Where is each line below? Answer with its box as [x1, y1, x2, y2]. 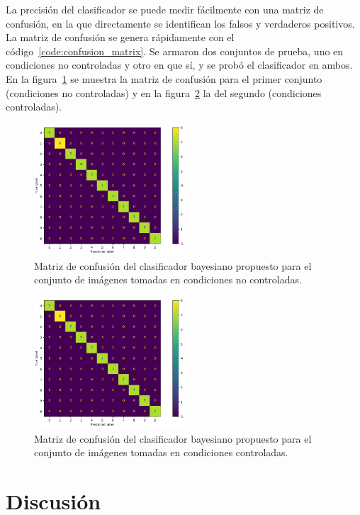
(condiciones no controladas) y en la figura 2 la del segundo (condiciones [6, 85, 322, 100]
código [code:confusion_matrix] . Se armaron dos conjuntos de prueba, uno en [6, 43, 344, 58]
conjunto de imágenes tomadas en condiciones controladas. [34, 445, 288, 460]
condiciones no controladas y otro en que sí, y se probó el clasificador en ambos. [6, 57, 353, 72]
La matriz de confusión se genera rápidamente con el [6, 30, 235, 45]
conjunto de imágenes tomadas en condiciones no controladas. [34, 272, 302, 287]
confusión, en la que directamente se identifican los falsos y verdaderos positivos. [6, 16, 355, 30]
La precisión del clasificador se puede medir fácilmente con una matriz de [6, 2, 324, 16]
